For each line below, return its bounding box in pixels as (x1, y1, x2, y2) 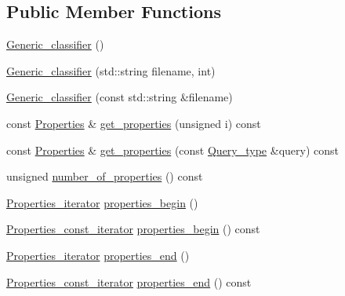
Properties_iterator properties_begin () (6, 194, 198, 210)
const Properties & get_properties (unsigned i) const (6, 115, 261, 131)
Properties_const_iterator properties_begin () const (6, 221, 260, 237)
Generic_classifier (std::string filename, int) (6, 62, 216, 79)
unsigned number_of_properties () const (6, 168, 203, 185)
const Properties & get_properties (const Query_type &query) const (6, 141, 339, 158)
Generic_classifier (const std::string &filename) (6, 89, 233, 105)
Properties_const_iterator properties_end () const (6, 273, 252, 290)
